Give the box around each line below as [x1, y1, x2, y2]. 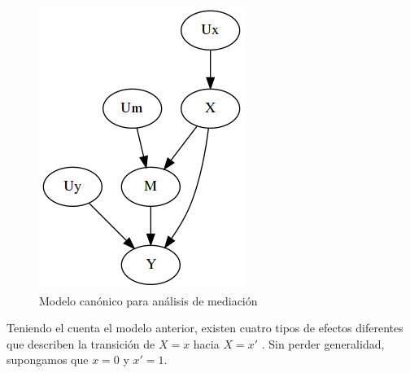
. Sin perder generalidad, [261, 335, 385, 352]
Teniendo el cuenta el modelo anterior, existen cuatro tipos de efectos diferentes [7, 319, 403, 336]
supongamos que [7, 351, 89, 368]
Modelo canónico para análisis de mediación [39, 292, 258, 309]
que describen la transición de [7, 335, 155, 352]
